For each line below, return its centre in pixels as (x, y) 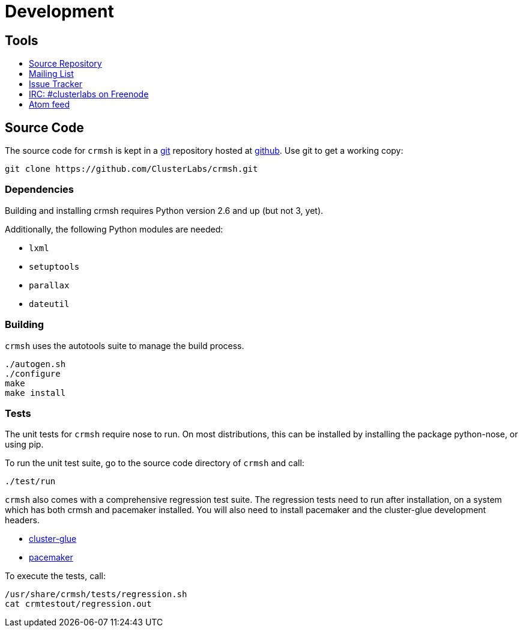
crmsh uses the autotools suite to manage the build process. (125, 345)
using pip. (24, 445)
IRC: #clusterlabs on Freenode (89, 94)
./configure (33, 373)
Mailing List (51, 74)
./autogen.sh (35, 364)
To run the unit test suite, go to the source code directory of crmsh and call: (155, 463)
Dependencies (40, 190)
